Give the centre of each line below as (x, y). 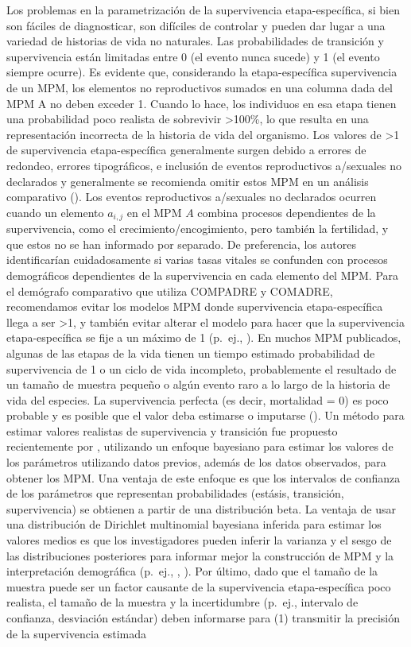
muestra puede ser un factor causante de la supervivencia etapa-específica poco (199, 586)
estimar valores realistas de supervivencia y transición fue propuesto (172, 430)
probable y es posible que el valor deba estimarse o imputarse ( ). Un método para (205, 415)
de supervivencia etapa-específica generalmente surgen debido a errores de (186, 150)
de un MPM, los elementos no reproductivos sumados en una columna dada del (200, 87)
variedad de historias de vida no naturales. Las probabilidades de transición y (195, 41)
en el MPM (154, 212)
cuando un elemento (55, 212)
